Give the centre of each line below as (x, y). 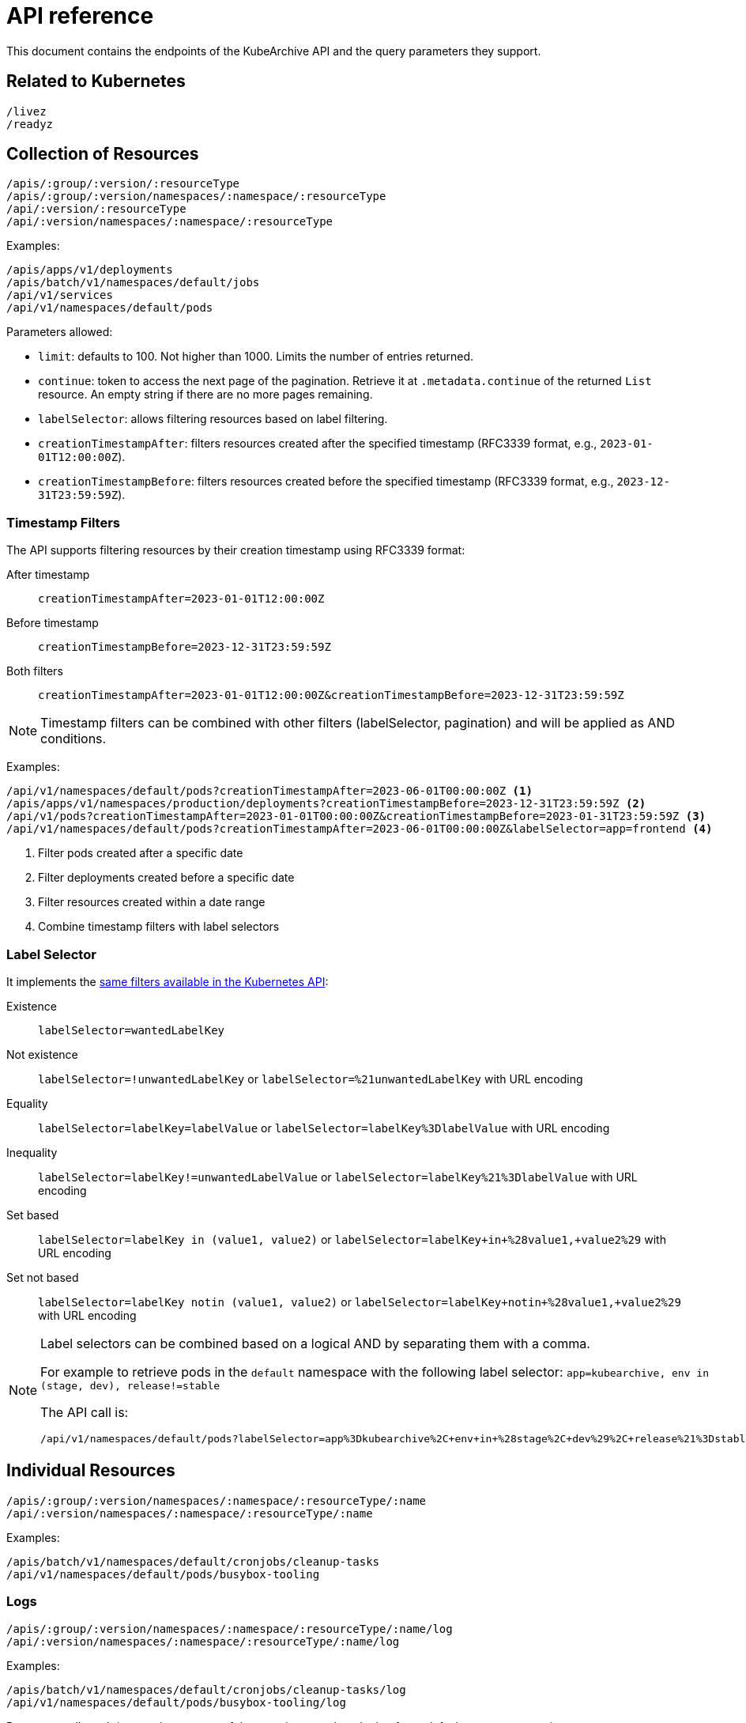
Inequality (32, 1152)
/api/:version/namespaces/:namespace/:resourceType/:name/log (203, 1641)
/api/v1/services (60, 295)
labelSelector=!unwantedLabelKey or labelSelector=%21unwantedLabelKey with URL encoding (311, 1079)
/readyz (30, 124)
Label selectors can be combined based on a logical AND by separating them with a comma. (315, 1343)
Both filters (35, 671)
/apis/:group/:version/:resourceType (123, 184)
